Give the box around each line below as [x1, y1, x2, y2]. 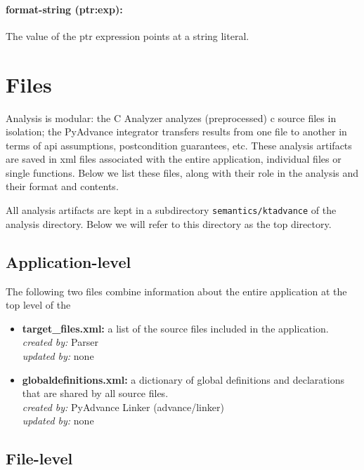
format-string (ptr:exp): [6, 1, 123, 16]
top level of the [6, 297, 71, 312]
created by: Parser [22, 335, 98, 349]
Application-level [6, 250, 131, 272]
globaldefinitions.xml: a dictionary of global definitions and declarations [22, 372, 344, 387]
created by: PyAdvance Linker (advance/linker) [22, 399, 224, 414]
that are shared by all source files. [22, 386, 169, 401]
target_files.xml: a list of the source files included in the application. [22, 321, 329, 335]
